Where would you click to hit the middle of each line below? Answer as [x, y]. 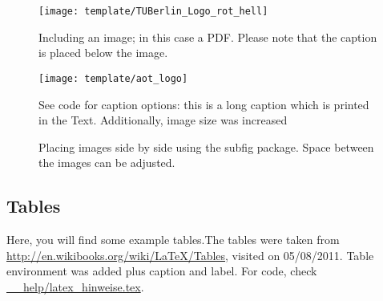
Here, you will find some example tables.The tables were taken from [173, 240]
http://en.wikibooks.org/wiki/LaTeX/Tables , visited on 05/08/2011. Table [190, 255]
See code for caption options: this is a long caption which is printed [204, 104]
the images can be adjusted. [107, 163]
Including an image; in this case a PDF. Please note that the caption [208, 37]
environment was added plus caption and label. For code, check [162, 271]
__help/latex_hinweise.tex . [75, 286]
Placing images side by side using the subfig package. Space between [206, 146]
